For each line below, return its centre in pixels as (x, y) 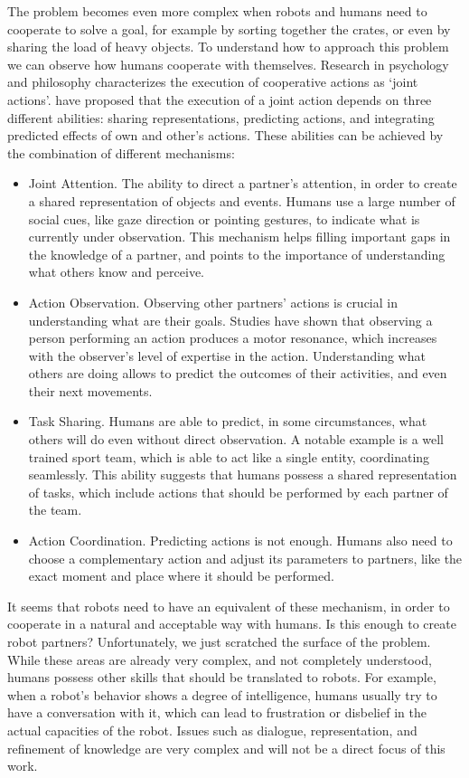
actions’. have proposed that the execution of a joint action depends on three (220, 99)
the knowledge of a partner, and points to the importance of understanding (237, 254)
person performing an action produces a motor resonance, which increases (233, 338)
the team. (55, 510)
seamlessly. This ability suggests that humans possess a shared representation (243, 474)
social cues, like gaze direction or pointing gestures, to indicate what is (224, 218)
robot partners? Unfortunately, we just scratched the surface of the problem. (219, 641)
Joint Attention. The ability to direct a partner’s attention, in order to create (243, 183)
